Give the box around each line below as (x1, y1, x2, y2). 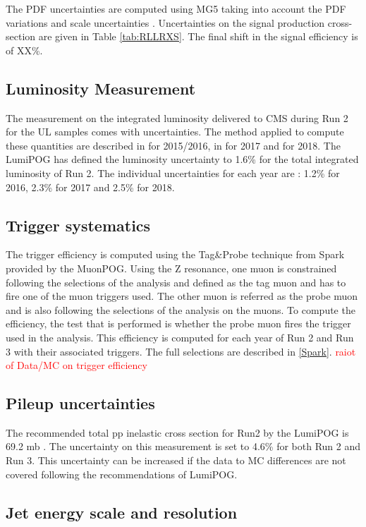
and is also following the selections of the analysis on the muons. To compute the (6, 302, 355, 317)
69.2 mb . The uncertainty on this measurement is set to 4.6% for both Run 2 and (6, 439, 361, 454)
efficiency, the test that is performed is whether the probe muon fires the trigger (6, 316, 351, 331)
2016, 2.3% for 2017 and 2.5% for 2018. (6, 179, 175, 194)
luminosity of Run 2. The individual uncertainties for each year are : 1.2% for (6, 165, 340, 180)
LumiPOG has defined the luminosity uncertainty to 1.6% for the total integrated (6, 152, 359, 166)
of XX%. (6, 42, 43, 57)
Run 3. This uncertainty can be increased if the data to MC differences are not (6, 453, 346, 468)
